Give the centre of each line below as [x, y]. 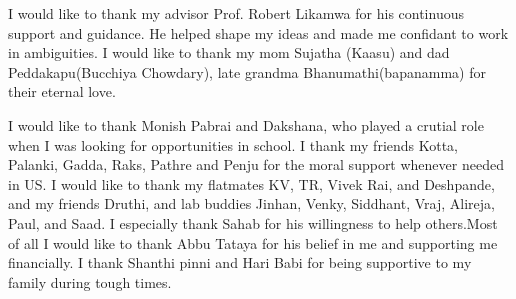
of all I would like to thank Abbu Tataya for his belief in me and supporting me [253, 242]
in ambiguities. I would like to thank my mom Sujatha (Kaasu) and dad [229, 52]
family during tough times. [90, 281]
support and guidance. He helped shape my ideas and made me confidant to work [258, 32]
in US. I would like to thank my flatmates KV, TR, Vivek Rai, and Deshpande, [251, 183]
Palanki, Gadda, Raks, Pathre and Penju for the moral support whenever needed [256, 164]
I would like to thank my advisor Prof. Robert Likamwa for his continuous [236, 13]
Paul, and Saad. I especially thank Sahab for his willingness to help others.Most [253, 222]
